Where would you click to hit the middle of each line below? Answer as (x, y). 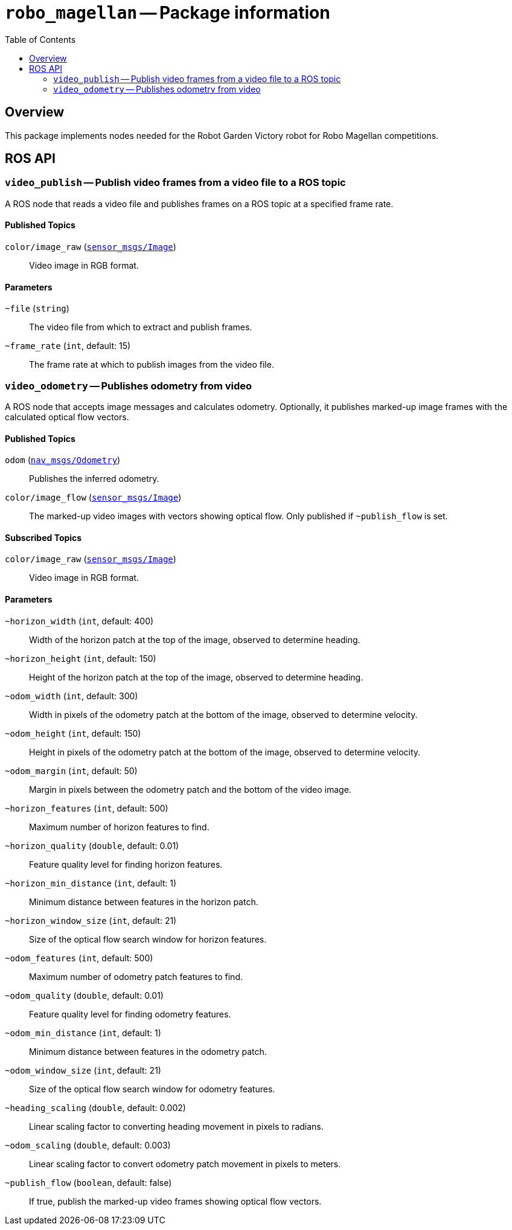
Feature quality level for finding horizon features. (126, 864)
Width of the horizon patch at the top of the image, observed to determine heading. (195, 639)
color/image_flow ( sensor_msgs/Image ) (93, 498)
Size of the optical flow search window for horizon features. (148, 939)
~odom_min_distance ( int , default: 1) (83, 1033)
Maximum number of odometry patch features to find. (136, 976)
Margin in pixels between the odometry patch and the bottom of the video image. (190, 789)
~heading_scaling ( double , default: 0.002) (95, 1107)
